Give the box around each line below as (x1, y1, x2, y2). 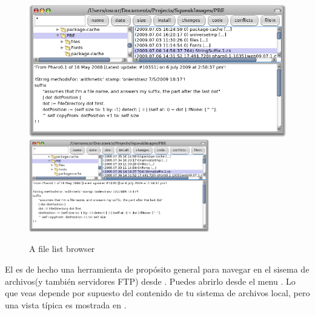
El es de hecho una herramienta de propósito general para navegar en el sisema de (5, 263, 310, 276)
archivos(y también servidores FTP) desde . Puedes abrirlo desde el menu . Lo (5, 274, 296, 287)
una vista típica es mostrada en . (5, 298, 127, 311)
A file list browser (29, 242, 95, 255)
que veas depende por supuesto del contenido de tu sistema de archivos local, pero (5, 287, 310, 299)
